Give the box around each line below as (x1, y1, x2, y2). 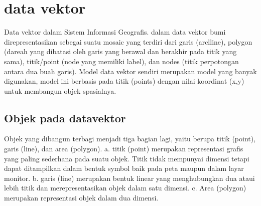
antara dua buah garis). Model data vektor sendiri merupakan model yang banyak (4, 66, 257, 76)
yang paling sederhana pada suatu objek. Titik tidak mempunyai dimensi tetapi (4, 153, 249, 163)
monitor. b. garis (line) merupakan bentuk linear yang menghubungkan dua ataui (4, 172, 255, 183)
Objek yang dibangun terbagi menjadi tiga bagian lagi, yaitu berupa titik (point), (4, 133, 256, 144)
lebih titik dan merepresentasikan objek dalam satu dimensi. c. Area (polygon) (4, 182, 246, 193)
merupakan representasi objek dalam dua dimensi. (4, 192, 159, 203)
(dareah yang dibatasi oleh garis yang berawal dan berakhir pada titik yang (4, 46, 237, 57)
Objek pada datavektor (4, 110, 126, 125)
